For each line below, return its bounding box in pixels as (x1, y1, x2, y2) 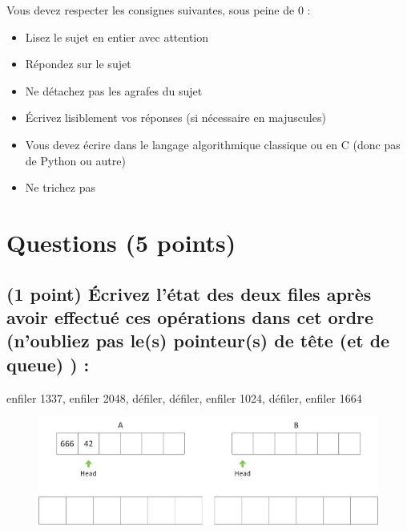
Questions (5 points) (6, 225, 236, 258)
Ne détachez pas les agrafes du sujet (25, 82, 203, 99)
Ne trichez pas (25, 179, 96, 196)
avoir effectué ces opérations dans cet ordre (6, 304, 374, 329)
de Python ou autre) (25, 152, 126, 168)
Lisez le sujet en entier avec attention (25, 28, 209, 45)
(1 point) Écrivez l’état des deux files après (6, 281, 372, 306)
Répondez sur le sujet (25, 55, 131, 72)
